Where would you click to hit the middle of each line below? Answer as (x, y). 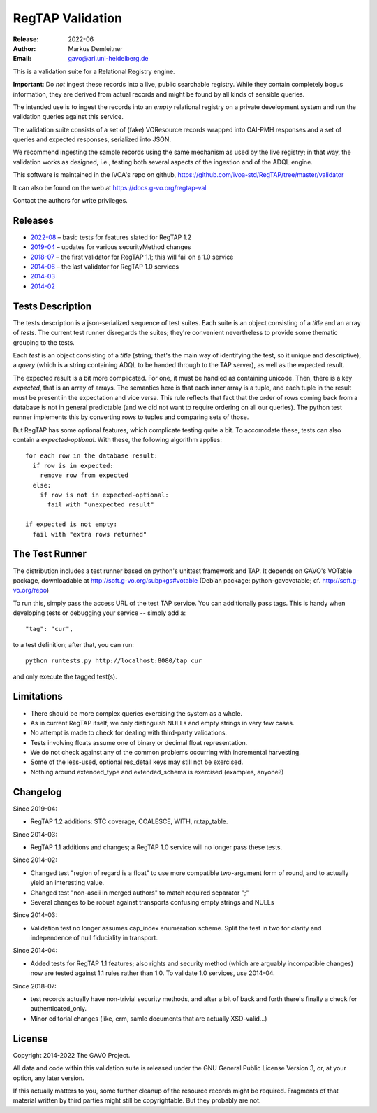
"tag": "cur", (49, 629)
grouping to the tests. (44, 342)
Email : (22, 59)
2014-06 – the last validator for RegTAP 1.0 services (105, 267)
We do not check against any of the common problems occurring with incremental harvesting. (166, 753)
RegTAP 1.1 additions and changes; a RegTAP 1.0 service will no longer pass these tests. (156, 847)
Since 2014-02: (35, 860)
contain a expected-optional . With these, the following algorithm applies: (118, 440)
